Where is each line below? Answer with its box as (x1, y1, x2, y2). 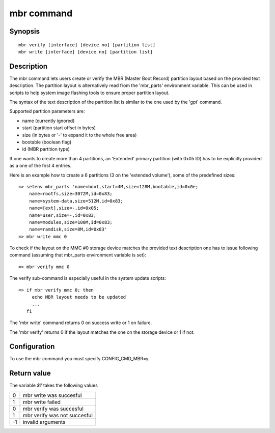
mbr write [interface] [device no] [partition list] (18, 49, 153, 54)
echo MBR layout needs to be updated (32, 294, 126, 300)
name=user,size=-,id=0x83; (29, 212, 97, 218)
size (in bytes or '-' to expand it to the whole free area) (22, 132, 137, 138)
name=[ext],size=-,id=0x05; (29, 205, 99, 211)
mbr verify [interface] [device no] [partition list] (18, 42, 155, 48)
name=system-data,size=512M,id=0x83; (29, 198, 123, 204)
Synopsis (9, 27, 40, 36)
